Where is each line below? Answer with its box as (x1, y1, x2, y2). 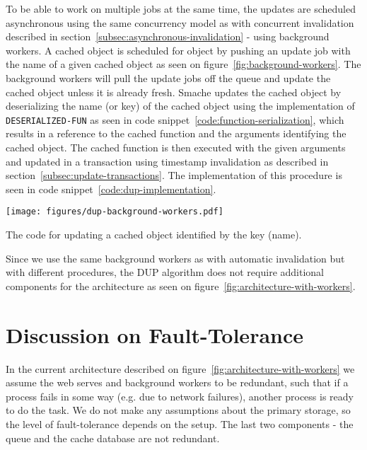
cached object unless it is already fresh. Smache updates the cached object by (6, 84, 342, 99)
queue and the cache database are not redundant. (6, 430, 220, 445)
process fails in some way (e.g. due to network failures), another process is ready (6, 388, 354, 403)
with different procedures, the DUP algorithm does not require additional (6, 265, 324, 279)
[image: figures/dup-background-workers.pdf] (6, 207, 223, 217)
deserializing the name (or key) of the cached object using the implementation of (6, 98, 355, 113)
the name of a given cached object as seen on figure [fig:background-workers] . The (6, 57, 361, 71)
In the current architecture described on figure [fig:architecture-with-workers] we (6, 361, 355, 376)
